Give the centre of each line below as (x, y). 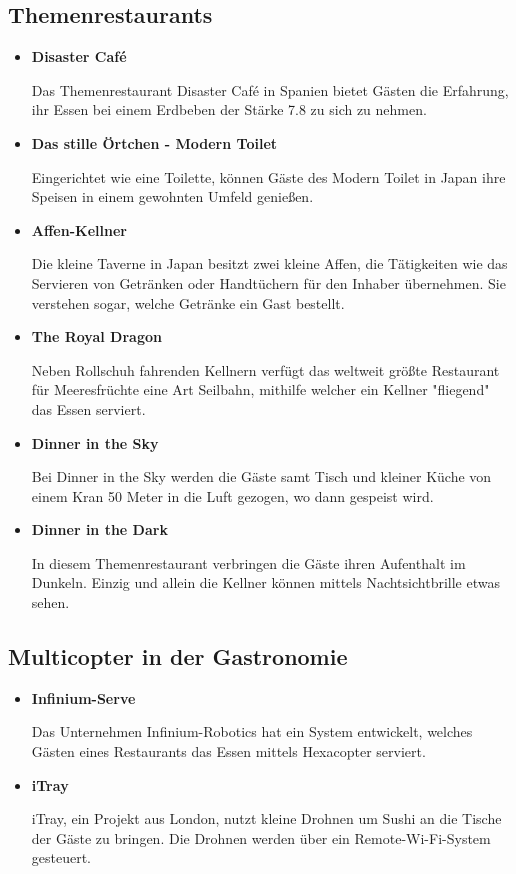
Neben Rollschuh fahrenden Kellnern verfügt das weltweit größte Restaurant (265, 369)
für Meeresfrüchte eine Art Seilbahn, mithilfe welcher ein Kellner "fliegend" (260, 389)
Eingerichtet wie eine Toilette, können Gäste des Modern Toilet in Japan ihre (268, 176)
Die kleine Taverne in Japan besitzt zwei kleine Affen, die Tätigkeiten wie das (269, 263)
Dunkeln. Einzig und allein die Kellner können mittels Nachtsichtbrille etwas (265, 582)
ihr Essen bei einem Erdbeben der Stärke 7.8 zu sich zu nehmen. (229, 109)
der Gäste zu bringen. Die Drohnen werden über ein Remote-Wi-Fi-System (261, 837)
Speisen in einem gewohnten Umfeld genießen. (172, 196)
